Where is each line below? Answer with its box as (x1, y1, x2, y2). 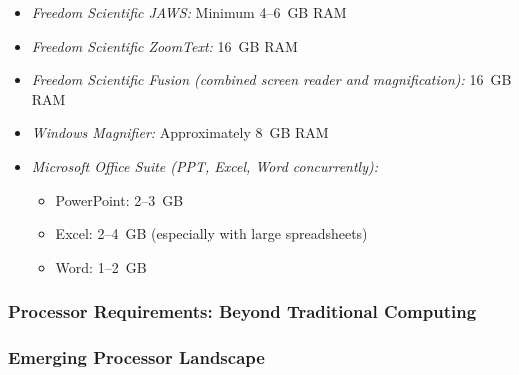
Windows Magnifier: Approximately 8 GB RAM (31, 122, 329, 143)
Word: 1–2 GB (55, 256, 147, 277)
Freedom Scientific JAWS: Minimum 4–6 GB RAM (31, 2, 347, 22)
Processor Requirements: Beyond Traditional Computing (8, 299, 477, 324)
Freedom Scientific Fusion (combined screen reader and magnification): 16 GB (31, 69, 512, 90)
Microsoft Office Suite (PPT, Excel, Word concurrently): (31, 155, 379, 176)
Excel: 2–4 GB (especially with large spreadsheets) (55, 223, 368, 244)
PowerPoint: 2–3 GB (55, 189, 184, 210)
